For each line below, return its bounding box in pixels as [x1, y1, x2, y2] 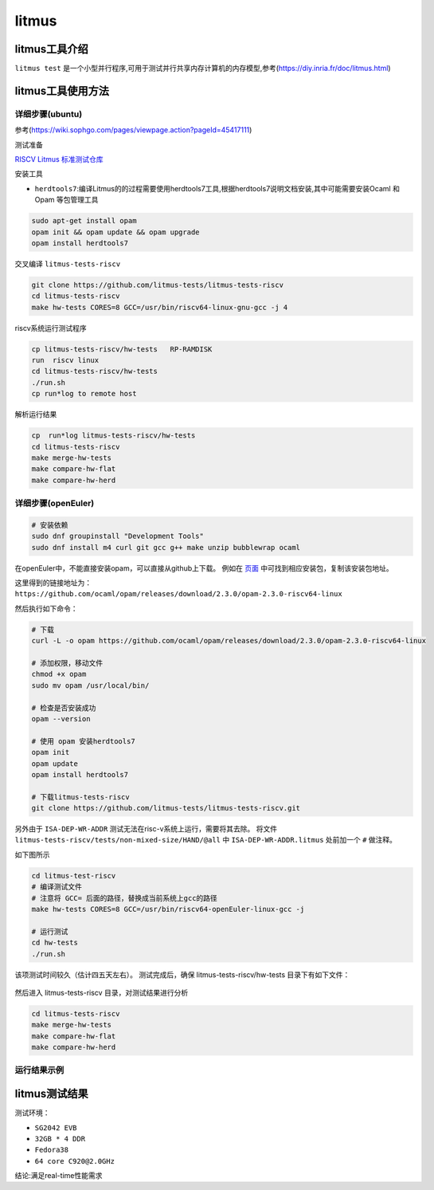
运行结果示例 [14, 1065, 65, 1076]
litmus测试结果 [14, 1087, 89, 1101]
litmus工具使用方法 [14, 84, 110, 97]
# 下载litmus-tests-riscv [31, 792, 131, 801]
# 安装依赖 [31, 520, 68, 529]
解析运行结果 [14, 410, 57, 419]
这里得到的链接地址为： [14, 578, 92, 587]
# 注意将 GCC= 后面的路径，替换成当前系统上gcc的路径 [31, 893, 218, 902]
